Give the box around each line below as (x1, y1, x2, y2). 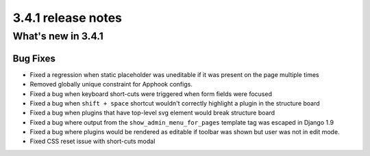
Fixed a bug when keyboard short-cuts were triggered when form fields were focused (29, 89, 272, 98)
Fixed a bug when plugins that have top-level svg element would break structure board (29, 109, 275, 117)
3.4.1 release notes (12, 10, 123, 25)
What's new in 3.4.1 (12, 30, 104, 42)
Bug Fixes (12, 52, 56, 64)
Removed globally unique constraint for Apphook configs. (29, 80, 193, 89)
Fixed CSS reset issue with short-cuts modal (29, 137, 156, 146)
